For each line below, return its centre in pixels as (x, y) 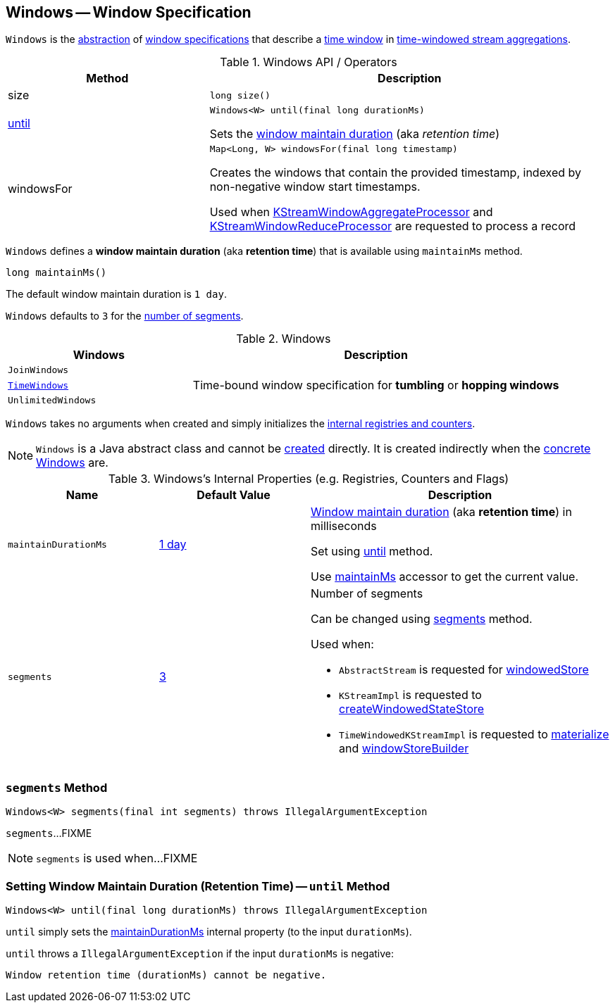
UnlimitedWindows (52, 401)
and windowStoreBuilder (404, 749)
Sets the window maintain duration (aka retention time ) (355, 134)
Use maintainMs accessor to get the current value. (445, 577)
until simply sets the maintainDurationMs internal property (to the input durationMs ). (209, 931)
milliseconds (344, 526)
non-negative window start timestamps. (315, 187)
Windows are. (72, 463)
